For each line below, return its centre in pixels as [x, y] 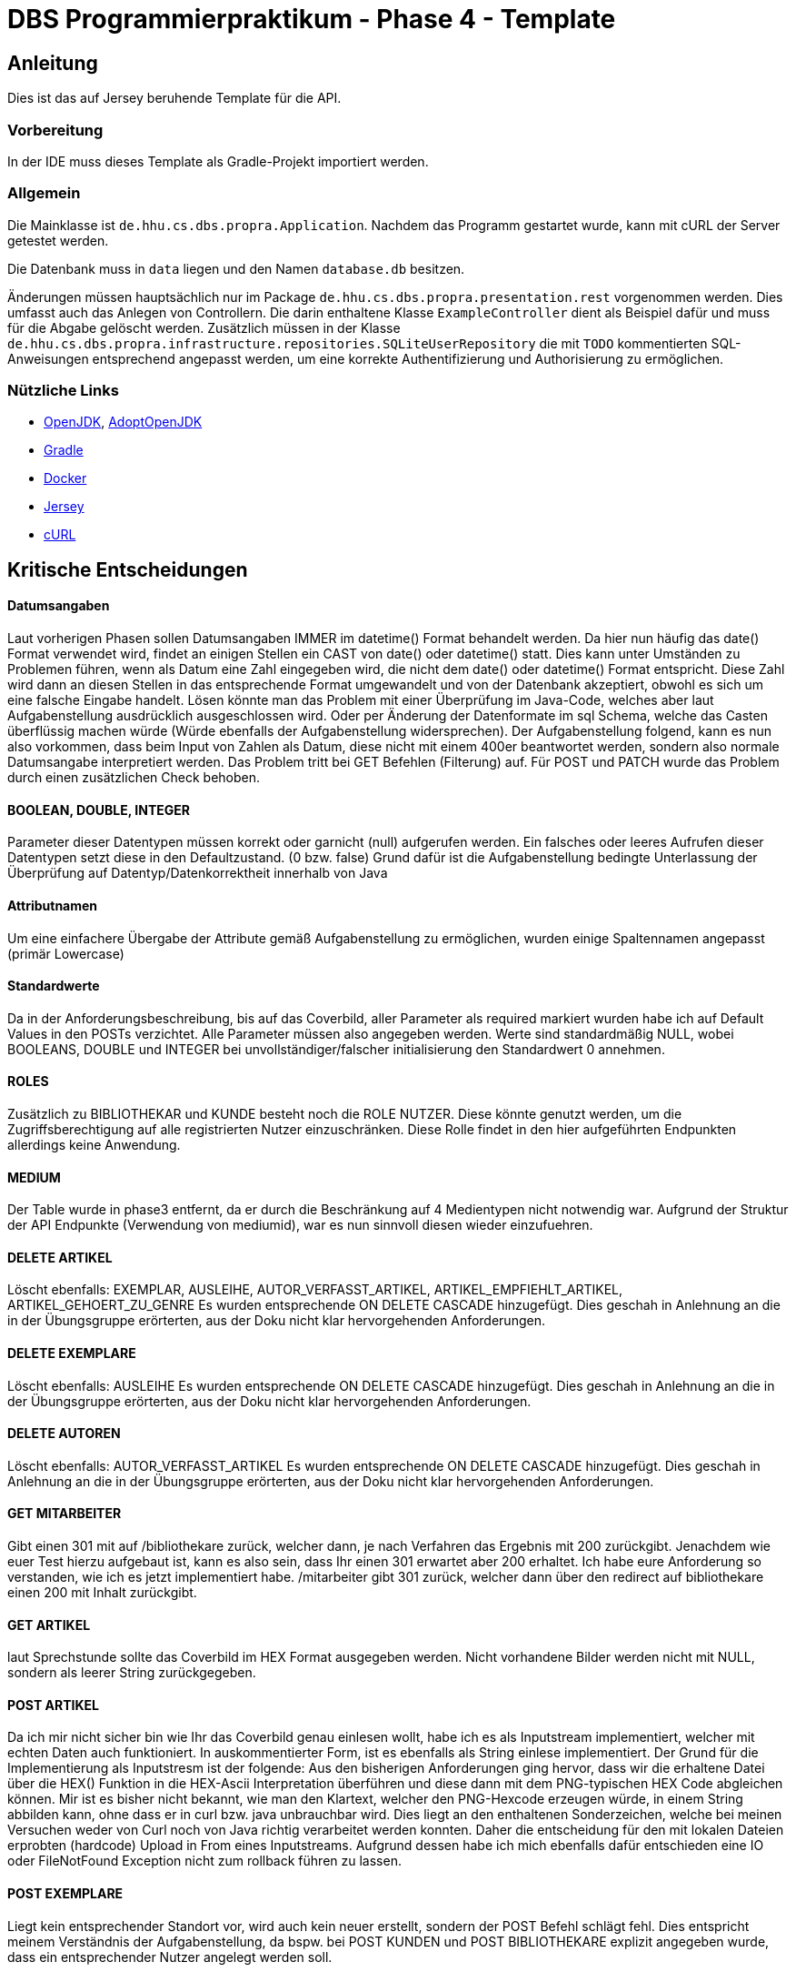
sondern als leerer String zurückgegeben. [132, 1673]
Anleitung [53, 63]
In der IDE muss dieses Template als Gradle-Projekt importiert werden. [218, 161]
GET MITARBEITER [65, 1514]
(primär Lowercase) [66, 953]
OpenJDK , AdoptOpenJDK [123, 422]
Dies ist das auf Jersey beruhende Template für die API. [174, 98]
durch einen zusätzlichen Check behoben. [134, 778]
